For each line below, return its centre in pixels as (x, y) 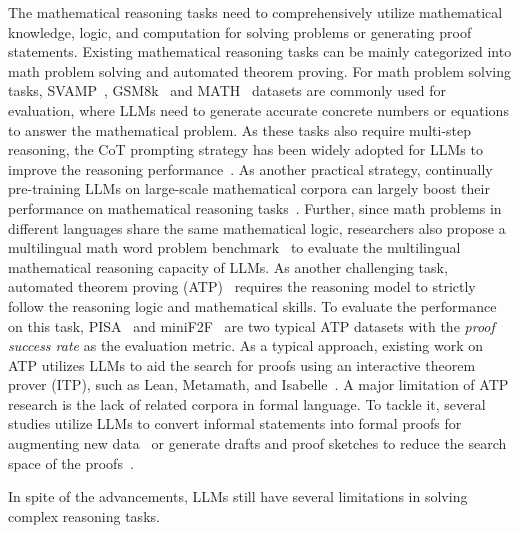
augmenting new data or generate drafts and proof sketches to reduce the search (257, 443)
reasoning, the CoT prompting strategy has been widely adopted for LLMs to (245, 149)
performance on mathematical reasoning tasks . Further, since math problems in (255, 207)
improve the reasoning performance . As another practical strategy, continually (250, 168)
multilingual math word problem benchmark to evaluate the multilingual (234, 247)
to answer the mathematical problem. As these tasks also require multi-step (240, 129)
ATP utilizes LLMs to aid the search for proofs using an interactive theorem (242, 364)
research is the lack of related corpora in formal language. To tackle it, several (247, 403)
